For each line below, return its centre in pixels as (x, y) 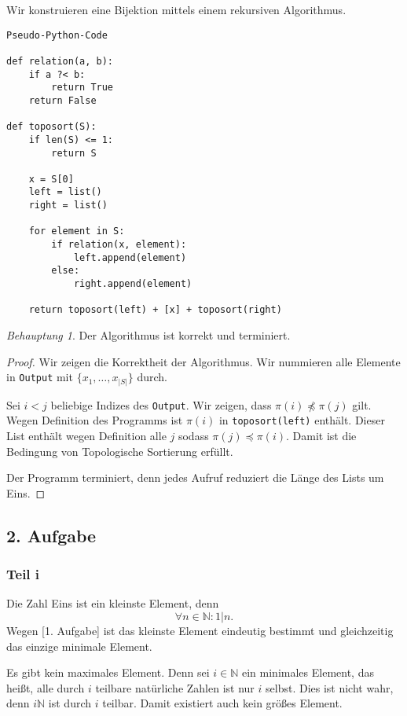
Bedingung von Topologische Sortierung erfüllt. (120, 451)
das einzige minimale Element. (79, 646)
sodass (193, 436)
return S (74, 153)
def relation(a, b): (60, 61)
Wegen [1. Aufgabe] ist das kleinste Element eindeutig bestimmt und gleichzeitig (200, 631)
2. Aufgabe (51, 535)
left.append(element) (130, 257)
